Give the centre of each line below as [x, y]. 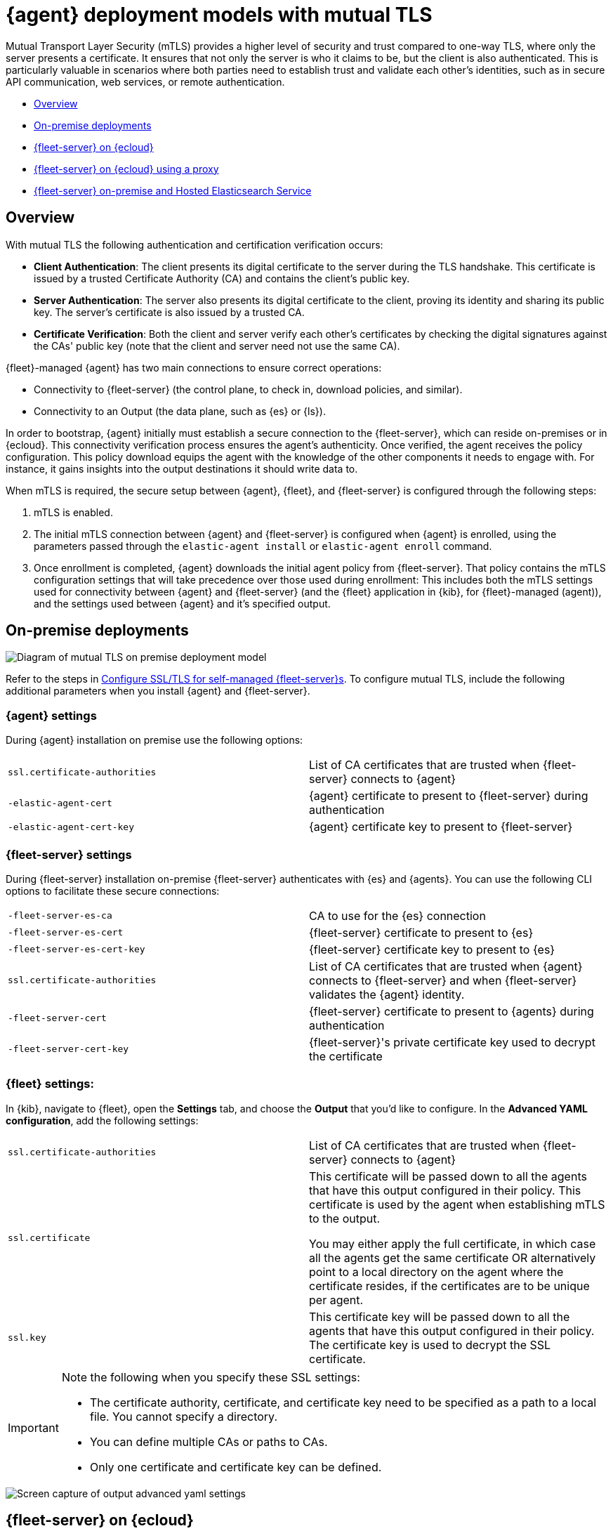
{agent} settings [51, 715]
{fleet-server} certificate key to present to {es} [432, 949]
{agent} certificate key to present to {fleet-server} [441, 827]
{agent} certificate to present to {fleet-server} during [449, 796]
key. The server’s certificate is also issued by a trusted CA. [169, 312]
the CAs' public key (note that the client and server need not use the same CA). [217, 346]
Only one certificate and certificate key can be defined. [236, 1467]
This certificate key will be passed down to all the [440, 1316]
